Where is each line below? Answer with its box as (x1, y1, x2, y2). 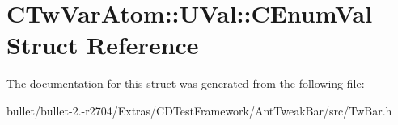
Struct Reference (6, 28, 199, 61)
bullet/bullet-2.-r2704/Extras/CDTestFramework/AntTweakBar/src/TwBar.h (6, 102, 392, 119)
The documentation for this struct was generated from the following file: (6, 75, 365, 92)
